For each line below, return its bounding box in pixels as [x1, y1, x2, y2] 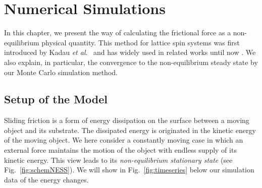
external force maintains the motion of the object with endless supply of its [4, 145, 237, 155]
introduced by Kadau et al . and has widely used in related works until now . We [4, 47, 256, 57]
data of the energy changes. [4, 174, 89, 184]
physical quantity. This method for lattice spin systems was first [41, 37, 240, 47]
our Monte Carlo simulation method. [4, 67, 118, 77]
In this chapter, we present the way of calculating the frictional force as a [4, 27, 231, 38]
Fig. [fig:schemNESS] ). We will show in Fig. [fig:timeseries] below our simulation [4, 164, 254, 175]
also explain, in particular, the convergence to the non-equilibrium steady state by [4, 56, 258, 67]
